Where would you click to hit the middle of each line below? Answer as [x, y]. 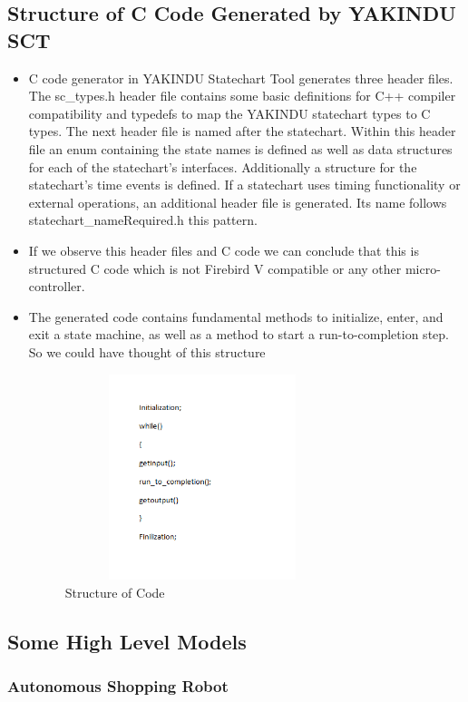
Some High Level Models [127, 641]
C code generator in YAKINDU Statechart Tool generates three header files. [241, 78]
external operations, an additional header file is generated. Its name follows [238, 202]
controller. [57, 286]
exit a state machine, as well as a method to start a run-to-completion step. [239, 334]
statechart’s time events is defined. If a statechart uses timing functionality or [244, 185]
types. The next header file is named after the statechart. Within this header [242, 131]
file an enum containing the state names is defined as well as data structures [240, 148]
